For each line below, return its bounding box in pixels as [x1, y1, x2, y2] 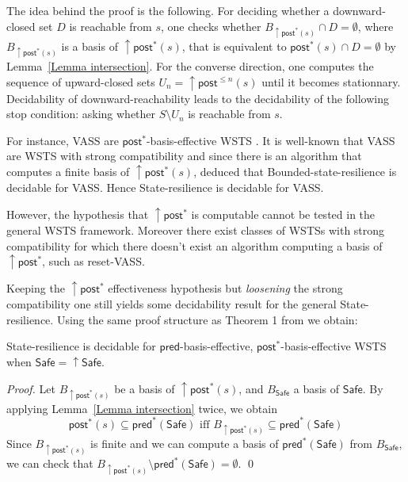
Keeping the [6, 280, 65, 296]
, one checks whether [161, 17, 261, 34]
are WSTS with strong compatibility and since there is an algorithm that [6, 147, 362, 164]
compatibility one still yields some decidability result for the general [6, 296, 337, 312]
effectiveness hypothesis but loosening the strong [108, 280, 343, 296]
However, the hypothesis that [6, 206, 149, 222]
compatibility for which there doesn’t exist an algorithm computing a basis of [6, 237, 383, 254]
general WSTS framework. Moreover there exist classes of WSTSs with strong [6, 221, 385, 238]
